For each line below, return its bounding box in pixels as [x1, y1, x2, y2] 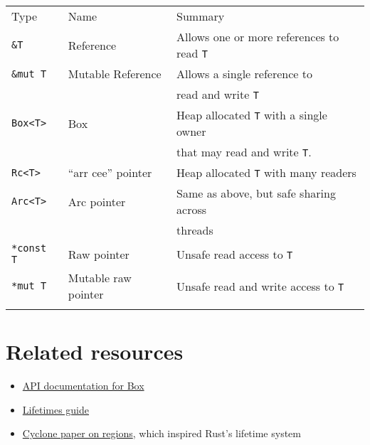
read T [176, 45, 208, 61]
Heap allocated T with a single [176, 107, 327, 123]
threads [176, 222, 213, 238]
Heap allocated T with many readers [176, 164, 356, 181]
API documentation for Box [22, 378, 144, 393]
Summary [176, 8, 225, 24]
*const [11, 242, 47, 254]
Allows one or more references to [176, 28, 339, 45]
